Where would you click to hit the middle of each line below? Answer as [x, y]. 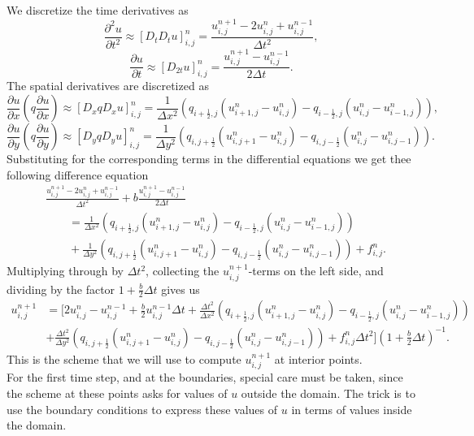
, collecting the [183, 271]
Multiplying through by [65, 271]
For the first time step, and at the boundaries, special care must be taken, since [205, 377]
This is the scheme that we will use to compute [124, 358]
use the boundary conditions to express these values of [142, 409]
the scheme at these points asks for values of [117, 393]
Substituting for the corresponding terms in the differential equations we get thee [209, 159]
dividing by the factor [61, 289]
